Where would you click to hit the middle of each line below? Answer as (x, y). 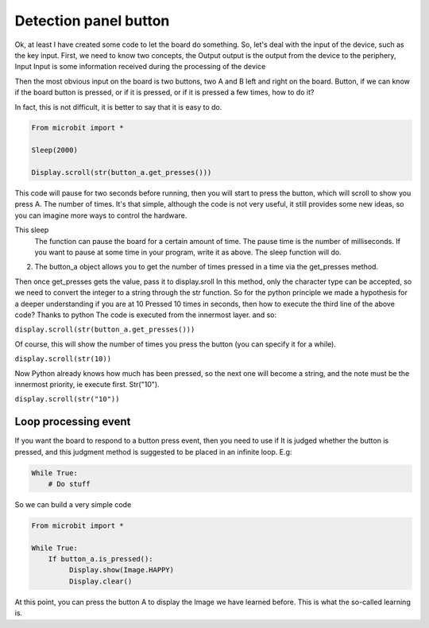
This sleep (32, 230)
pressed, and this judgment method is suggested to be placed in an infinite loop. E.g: (153, 452)
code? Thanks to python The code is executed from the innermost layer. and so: (146, 315)
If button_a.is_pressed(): (101, 559)
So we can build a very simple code (73, 504)
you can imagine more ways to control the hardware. (101, 215)
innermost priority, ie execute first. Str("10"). (87, 384)
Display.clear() (100, 581)
